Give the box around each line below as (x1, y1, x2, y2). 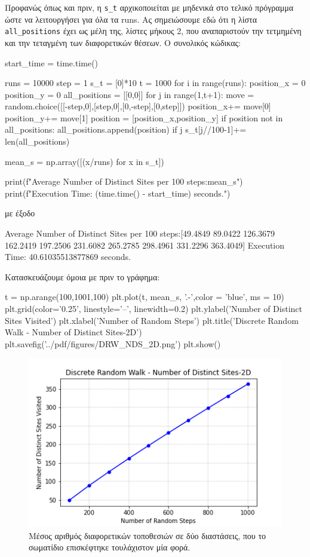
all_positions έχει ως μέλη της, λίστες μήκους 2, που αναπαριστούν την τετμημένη (5, 25, 302, 37)
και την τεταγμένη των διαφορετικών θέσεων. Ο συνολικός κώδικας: (5, 36, 241, 48)
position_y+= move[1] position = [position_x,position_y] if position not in (5, 111, 283, 124)
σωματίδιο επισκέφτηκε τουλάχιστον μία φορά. (29, 541, 191, 553)
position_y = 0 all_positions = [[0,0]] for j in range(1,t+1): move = (5, 88, 254, 100)
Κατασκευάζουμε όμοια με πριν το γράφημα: (5, 270, 160, 283)
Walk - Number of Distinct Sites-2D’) (5, 326, 142, 338)
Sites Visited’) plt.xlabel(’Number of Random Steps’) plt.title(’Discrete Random (5, 314, 299, 326)
